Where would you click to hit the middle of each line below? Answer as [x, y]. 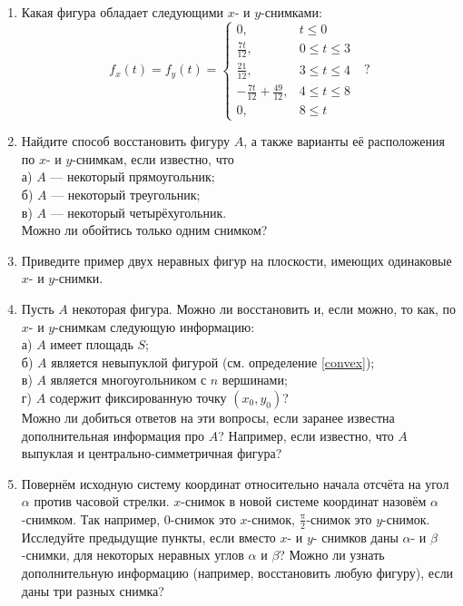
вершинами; [255, 380]
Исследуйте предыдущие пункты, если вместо [148, 537]
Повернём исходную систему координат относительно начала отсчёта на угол [235, 483]
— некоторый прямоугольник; [133, 176]
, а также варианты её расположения [344, 141]
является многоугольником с [128, 380]
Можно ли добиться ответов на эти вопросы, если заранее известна [208, 417]
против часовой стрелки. [102, 501]
